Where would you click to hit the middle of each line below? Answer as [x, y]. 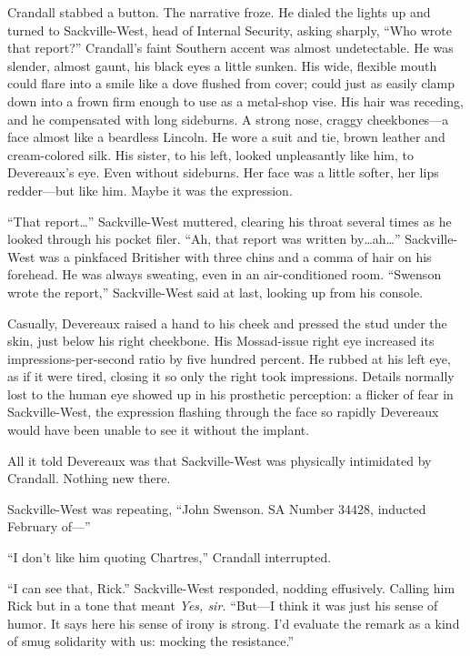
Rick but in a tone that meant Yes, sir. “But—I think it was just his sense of [223, 606]
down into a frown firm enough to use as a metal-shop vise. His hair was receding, [235, 101]
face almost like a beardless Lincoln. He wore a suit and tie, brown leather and [226, 137]
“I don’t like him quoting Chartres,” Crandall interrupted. [170, 557]
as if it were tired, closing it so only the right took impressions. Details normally [231, 376]
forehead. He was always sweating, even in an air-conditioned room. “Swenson [225, 274]
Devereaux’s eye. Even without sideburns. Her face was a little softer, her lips [223, 172]
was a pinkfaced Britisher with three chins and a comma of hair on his [235, 256]
